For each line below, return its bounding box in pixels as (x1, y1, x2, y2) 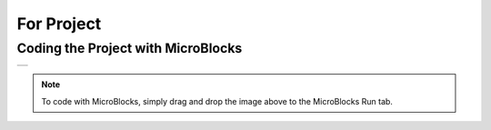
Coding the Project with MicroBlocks (16, 40, 243, 56)
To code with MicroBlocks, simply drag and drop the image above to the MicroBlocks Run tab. (41, 95, 393, 106)
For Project (16, 14, 102, 34)
